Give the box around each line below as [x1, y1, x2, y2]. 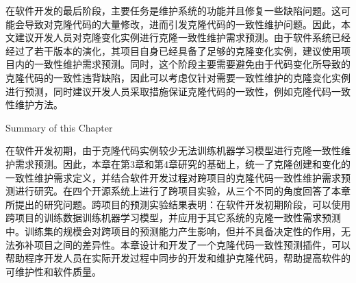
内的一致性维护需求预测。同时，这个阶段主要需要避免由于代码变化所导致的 [14, 57, 351, 71]
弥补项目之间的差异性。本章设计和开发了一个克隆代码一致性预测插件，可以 [14, 237, 351, 251]
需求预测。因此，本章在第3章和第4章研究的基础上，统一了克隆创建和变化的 [14, 156, 351, 171]
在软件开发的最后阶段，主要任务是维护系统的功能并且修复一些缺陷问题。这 [5, 3, 341, 17]
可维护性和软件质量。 [5, 264, 101, 278]
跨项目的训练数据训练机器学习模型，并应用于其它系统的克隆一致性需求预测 [5, 210, 341, 225]
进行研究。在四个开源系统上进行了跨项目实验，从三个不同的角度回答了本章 [14, 184, 351, 198]
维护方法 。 [14, 97, 63, 112]
